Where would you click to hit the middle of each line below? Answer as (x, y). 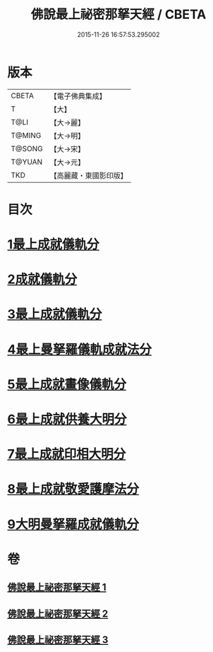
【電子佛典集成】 (78, 96)
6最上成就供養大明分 (67, 419)
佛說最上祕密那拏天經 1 (57, 587)
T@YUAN (27, 162)
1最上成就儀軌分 (54, 245)
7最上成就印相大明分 (67, 455)
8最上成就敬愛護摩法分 (73, 489)
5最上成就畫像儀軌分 (67, 384)
